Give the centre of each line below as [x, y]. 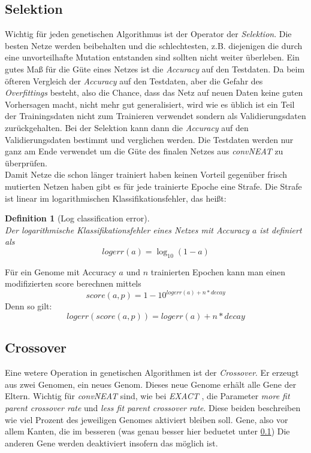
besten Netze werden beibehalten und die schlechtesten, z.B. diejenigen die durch [154, 45]
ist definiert [281, 229]
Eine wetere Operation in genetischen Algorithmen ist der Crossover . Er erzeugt [152, 373]
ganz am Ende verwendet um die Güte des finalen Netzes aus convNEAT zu [144, 151]
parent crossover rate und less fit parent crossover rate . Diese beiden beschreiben [153, 407]
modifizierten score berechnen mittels [73, 283]
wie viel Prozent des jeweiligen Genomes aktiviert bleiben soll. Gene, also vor [147, 419]
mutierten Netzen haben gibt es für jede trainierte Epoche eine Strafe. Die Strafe [153, 186]
